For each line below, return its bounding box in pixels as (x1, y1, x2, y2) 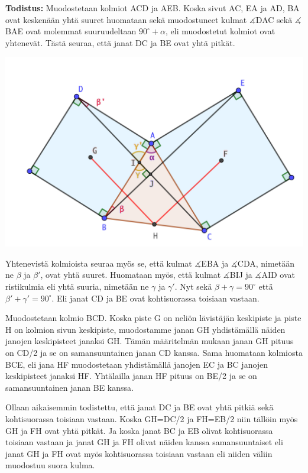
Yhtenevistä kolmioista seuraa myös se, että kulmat (5, 257, 192, 269)
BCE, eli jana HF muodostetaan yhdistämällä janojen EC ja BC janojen (5, 358, 268, 370)
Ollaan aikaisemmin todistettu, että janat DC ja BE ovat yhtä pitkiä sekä (5, 401, 274, 413)
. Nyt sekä (174, 280, 212, 293)
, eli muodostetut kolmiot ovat (165, 25, 275, 37)
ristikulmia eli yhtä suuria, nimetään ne (5, 280, 149, 293)
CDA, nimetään (237, 257, 295, 269)
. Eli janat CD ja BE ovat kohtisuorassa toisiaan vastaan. (51, 291, 260, 304)
